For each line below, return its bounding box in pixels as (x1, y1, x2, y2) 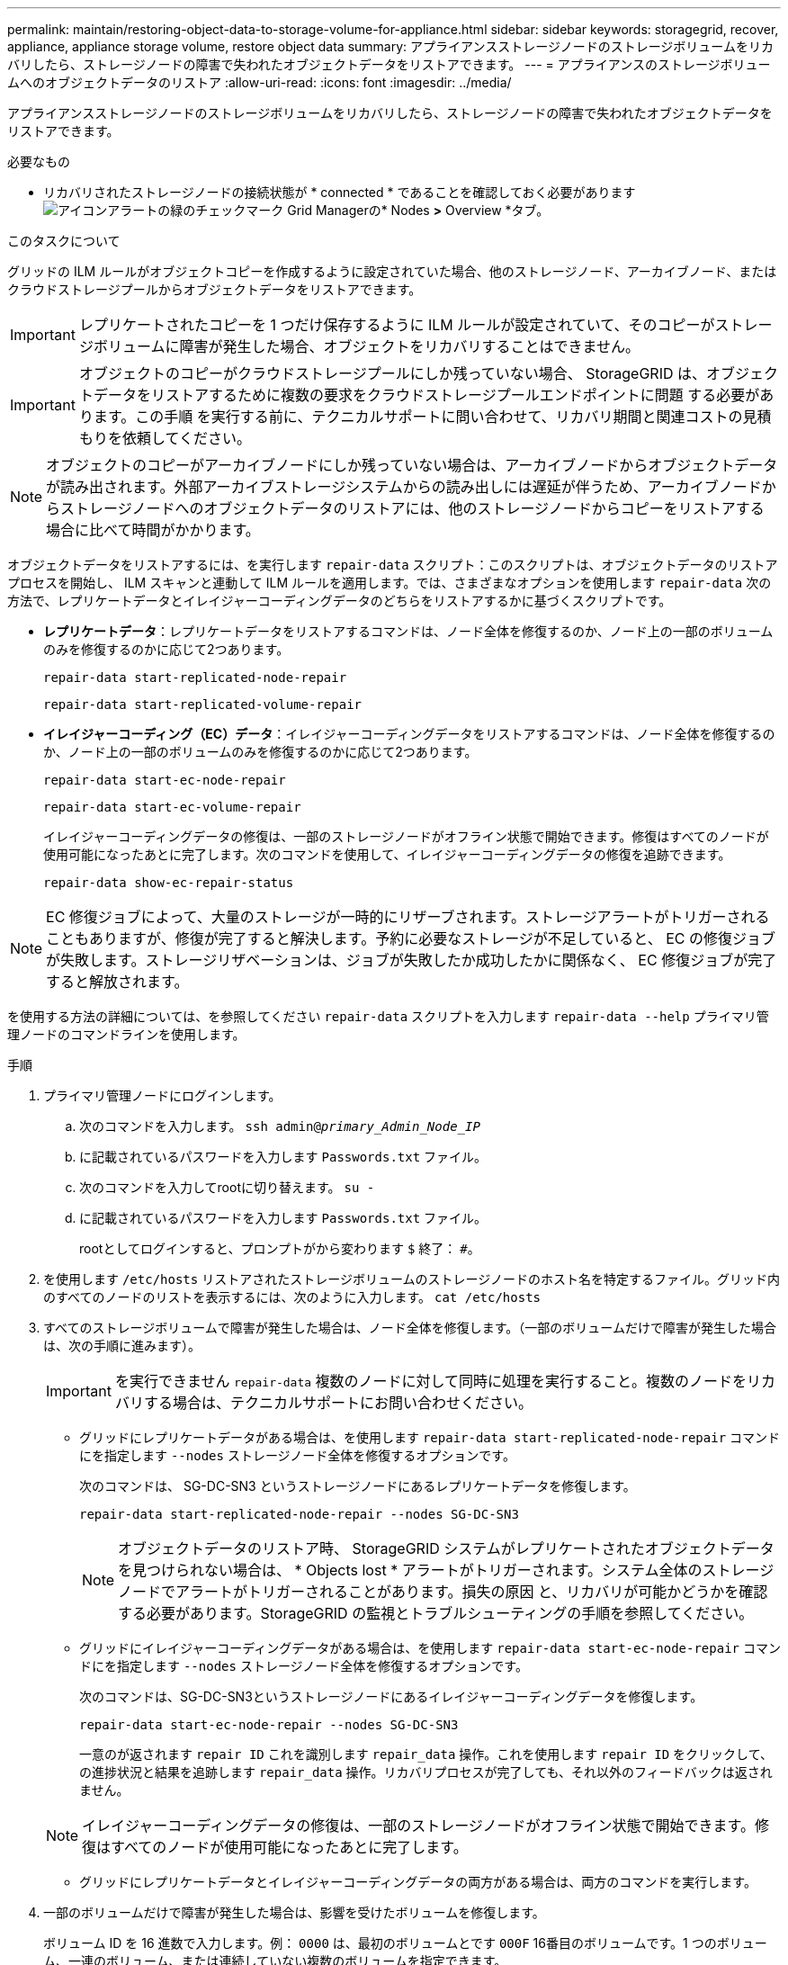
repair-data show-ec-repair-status (43, 875, 294, 890)
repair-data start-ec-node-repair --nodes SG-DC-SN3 (79, 1718, 459, 1732)
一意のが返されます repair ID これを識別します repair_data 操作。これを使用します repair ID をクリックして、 (79, 1746, 773, 1762)
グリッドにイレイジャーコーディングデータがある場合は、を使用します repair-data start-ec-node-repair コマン (79, 1640, 781, 1655)
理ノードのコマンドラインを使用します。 (7, 1027, 246, 1042)
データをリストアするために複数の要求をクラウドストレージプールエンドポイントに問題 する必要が (93, 386, 760, 404)
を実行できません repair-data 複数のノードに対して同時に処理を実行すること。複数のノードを (114, 1372, 748, 1390)
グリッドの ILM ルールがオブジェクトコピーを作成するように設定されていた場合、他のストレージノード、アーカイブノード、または (7, 264, 777, 279)
